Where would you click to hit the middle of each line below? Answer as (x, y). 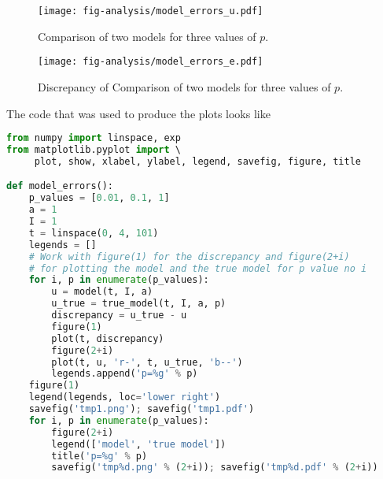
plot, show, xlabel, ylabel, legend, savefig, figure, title (198, 161)
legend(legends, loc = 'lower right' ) (125, 397)
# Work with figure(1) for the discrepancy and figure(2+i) (189, 256)
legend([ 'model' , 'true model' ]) (139, 444)
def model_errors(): (60, 186)
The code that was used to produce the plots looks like (138, 113)
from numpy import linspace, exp (94, 138)
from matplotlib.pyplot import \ (94, 149)
